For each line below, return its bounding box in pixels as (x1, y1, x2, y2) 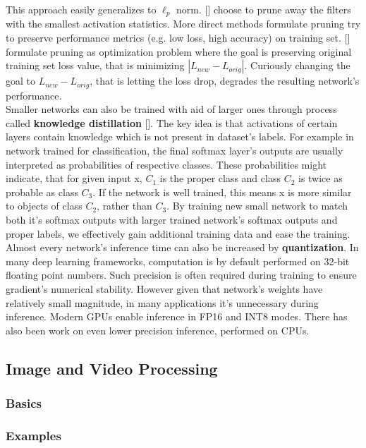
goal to (6, 73, 35, 88)
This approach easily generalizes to (6, 2, 157, 16)
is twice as (298, 171, 343, 186)
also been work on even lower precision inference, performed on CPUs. (6, 322, 310, 337)
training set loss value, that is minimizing (6, 58, 185, 73)
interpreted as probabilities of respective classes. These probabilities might (6, 157, 327, 171)
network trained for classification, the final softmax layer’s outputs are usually (6, 143, 343, 158)
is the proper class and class (159, 171, 281, 186)
